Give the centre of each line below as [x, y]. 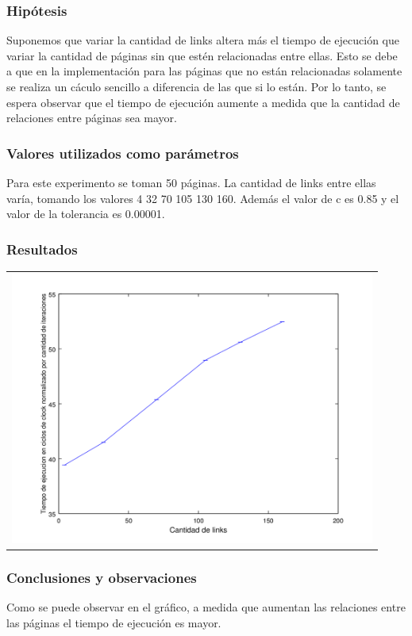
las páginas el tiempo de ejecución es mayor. [114, 622]
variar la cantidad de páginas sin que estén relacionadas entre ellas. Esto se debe [202, 55]
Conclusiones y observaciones [102, 577]
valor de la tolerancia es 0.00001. [86, 214]
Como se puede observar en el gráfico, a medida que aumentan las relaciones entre [206, 607]
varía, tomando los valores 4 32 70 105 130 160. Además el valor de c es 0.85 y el [203, 198]
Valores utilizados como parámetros [123, 153]
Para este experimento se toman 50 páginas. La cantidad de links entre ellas [191, 182]
